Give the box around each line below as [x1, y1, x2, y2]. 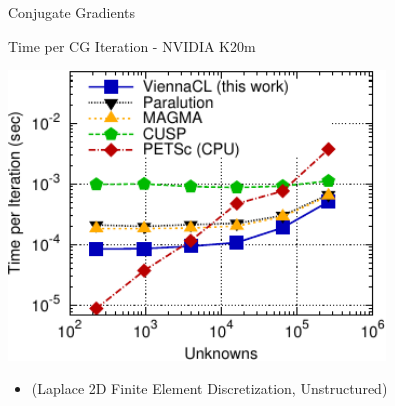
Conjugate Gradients [8, 2, 136, 22]
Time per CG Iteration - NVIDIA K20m [8, 35, 256, 56]
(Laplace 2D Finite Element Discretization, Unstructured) [31, 378, 388, 399]
